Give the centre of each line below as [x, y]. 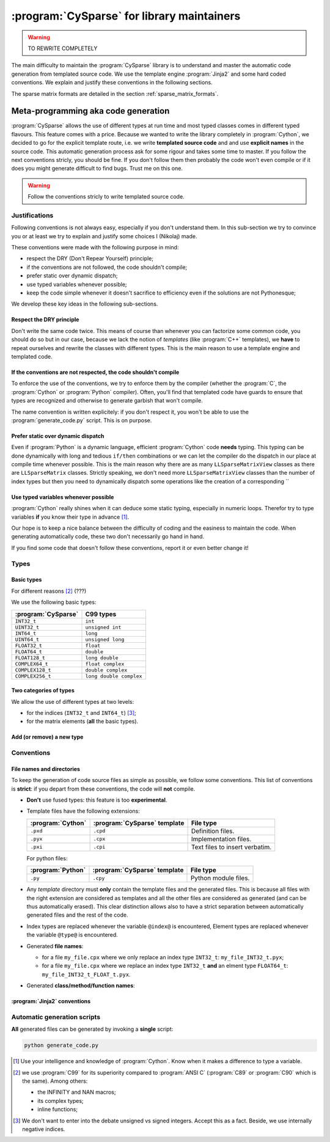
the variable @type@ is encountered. [72, 935]
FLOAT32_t [29, 646]
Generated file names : [55, 946]
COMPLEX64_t [31, 664]
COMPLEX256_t [33, 676]
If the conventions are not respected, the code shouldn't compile [95, 372]
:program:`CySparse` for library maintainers [126, 16]
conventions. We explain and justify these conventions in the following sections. [112, 82]
